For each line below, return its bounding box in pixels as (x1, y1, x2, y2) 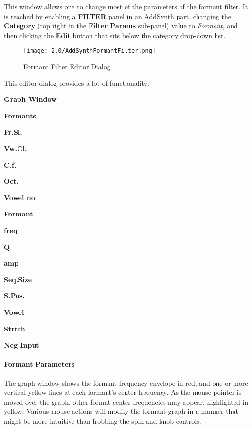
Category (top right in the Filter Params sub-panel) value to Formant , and (4, 20, 238, 31)
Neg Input (4, 340, 39, 350)
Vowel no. (4, 192, 37, 202)
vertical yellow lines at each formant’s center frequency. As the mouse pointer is (4, 387, 242, 397)
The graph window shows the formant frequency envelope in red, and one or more (4, 377, 248, 388)
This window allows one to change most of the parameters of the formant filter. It (4, 1, 248, 11)
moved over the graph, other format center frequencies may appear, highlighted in (4, 396, 249, 407)
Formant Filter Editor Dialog (23, 61, 110, 72)
